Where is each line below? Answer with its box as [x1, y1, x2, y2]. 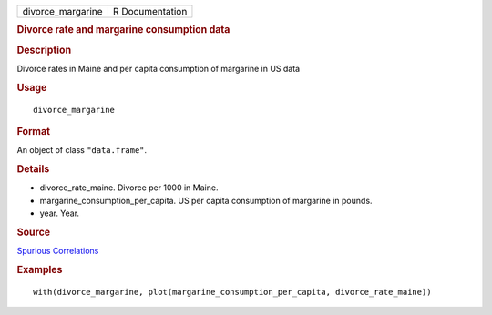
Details [16, 163, 50, 176]
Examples [16, 263, 63, 276]
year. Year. [39, 208, 80, 218]
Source [16, 226, 51, 239]
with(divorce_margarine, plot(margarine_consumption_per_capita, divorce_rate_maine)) [33, 287, 432, 297]
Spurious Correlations [16, 246, 99, 257]
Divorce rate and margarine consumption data [16, 24, 231, 36]
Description [16, 44, 72, 56]
